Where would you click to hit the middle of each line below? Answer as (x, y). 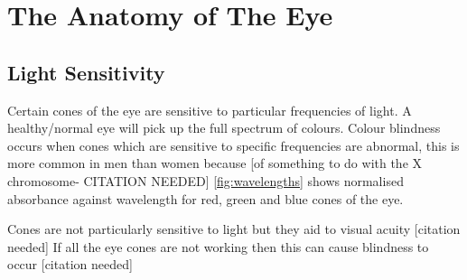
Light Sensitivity (86, 72)
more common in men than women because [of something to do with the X (215, 163)
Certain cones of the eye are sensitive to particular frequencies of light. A (210, 110)
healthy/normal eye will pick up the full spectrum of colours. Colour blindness (224, 128)
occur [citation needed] (70, 264)
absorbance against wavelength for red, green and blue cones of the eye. (205, 198)
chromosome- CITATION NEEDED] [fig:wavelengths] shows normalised (205, 180)
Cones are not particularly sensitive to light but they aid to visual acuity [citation (234, 229)
